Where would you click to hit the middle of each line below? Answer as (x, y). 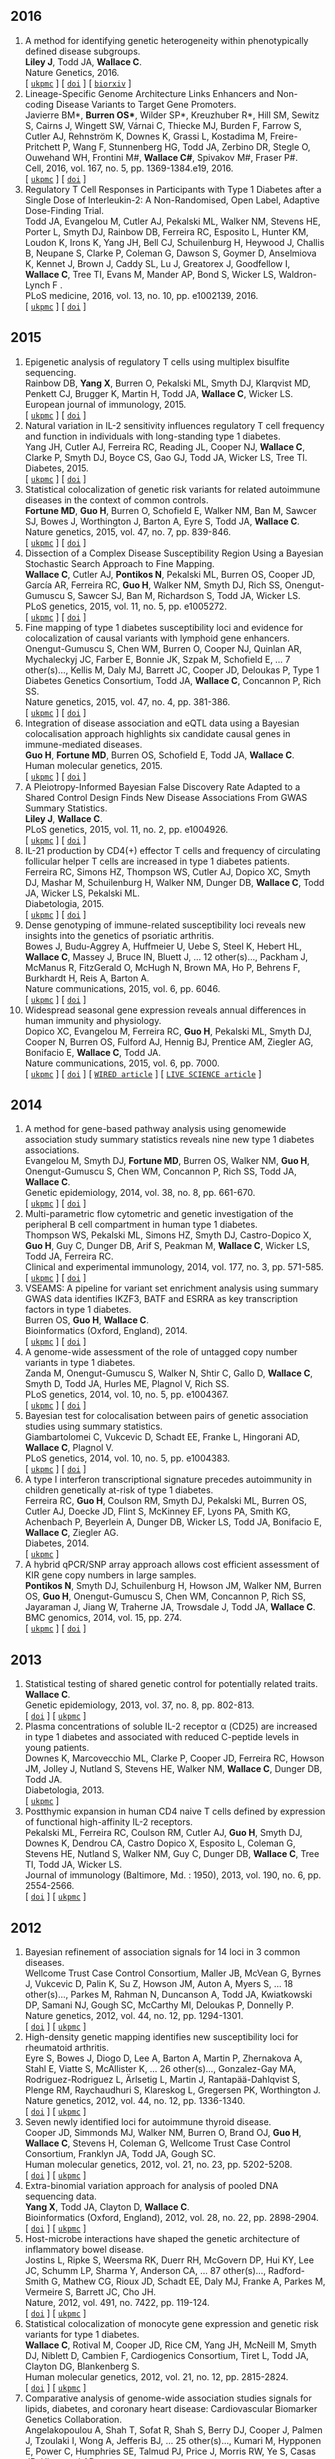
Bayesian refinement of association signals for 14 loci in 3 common (162, 1952)
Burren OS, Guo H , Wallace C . (87, 1320)
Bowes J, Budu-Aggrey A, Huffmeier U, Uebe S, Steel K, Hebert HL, (163, 946)
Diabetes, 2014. (57, 1543)
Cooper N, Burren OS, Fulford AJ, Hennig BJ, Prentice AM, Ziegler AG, (169, 1041)
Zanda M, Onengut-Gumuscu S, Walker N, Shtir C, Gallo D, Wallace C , (168, 1373)
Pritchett (42, 146)
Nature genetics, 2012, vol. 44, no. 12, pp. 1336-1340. (135, 2101)
